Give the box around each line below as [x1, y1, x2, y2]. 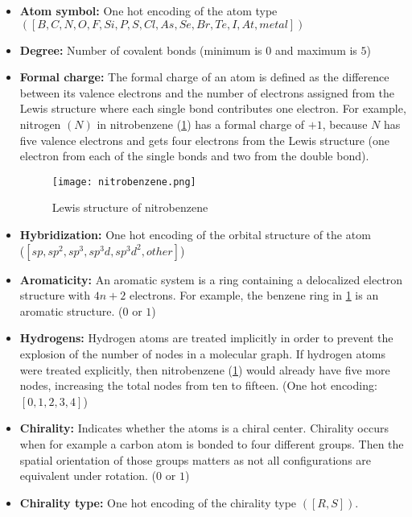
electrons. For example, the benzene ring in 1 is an [129, 287, 379, 304]
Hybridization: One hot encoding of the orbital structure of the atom [19, 226, 371, 242]
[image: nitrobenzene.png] [51, 176, 196, 188]
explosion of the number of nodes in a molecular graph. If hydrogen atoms [19, 345, 386, 362]
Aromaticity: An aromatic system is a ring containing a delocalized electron [19, 271, 403, 287]
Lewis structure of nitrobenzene [51, 199, 208, 216]
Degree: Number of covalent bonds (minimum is [19, 41, 262, 58]
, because [322, 115, 368, 132]
